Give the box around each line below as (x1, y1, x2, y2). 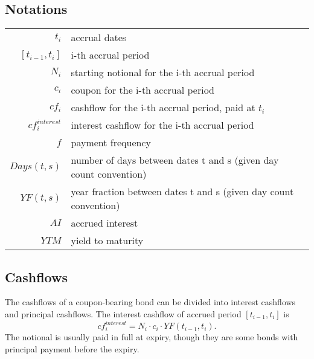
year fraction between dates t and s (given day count (71, 184, 294, 199)
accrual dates (71, 30, 127, 45)
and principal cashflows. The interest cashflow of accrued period (5, 308, 242, 320)
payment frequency (71, 135, 151, 150)
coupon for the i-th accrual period (71, 83, 214, 97)
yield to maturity (71, 233, 144, 248)
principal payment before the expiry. (5, 342, 139, 355)
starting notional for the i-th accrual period (71, 65, 255, 80)
